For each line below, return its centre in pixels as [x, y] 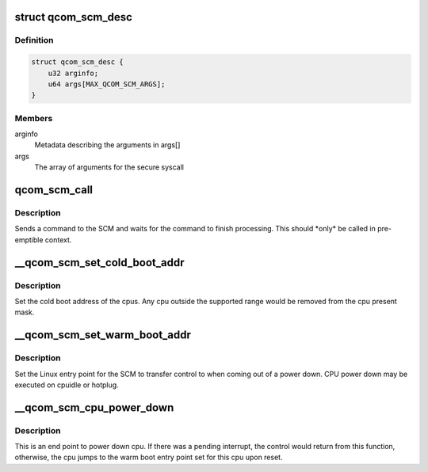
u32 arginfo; [73, 73]
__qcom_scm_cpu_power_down [94, 407]
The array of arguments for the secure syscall [109, 167]
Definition [34, 40]
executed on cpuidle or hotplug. [67, 385]
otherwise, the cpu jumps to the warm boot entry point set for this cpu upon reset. [149, 457]
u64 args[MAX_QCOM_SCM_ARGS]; [107, 84]
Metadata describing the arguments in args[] [107, 145]
